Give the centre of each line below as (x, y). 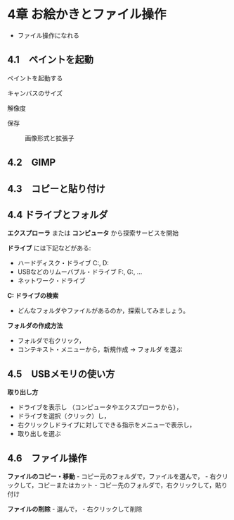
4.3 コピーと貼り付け (56, 189)
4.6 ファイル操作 (47, 458)
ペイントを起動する (35, 78)
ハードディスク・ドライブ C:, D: (63, 263)
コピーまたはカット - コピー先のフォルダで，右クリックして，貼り (132, 485)
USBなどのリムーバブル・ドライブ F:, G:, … (80, 272)
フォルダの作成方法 (35, 326)
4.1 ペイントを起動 (50, 60)
